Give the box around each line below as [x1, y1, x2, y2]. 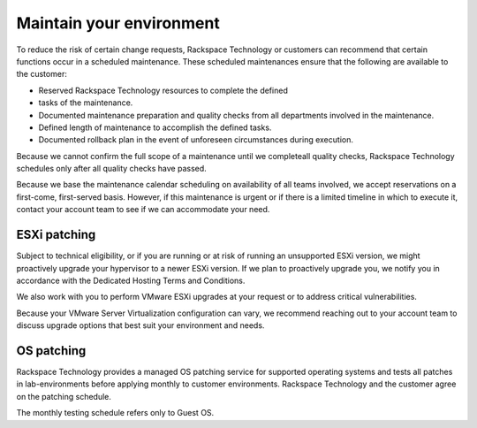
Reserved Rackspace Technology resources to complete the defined [38, 85, 289, 96]
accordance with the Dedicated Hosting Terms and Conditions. [16, 275, 246, 286]
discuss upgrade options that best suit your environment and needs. [16, 320, 265, 331]
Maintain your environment [16, 13, 220, 33]
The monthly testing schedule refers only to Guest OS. [16, 408, 215, 418]
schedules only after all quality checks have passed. [16, 164, 207, 174]
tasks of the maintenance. [38, 97, 133, 108]
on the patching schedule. [16, 391, 112, 401]
